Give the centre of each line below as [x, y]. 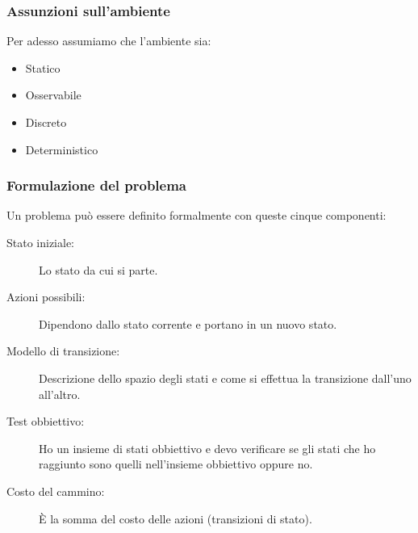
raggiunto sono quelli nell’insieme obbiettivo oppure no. [176, 464]
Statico [43, 67]
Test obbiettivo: [46, 421]
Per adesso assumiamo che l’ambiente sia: [109, 41]
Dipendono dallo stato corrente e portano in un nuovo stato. [188, 323]
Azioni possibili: [46, 297]
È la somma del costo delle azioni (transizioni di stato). [176, 518]
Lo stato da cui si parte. [98, 269]
